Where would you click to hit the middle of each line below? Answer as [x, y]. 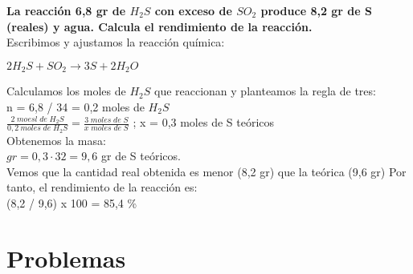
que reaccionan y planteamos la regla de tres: [265, 91]
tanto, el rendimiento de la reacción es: [102, 187]
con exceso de [193, 10]
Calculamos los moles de [66, 91]
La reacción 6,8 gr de [66, 10]
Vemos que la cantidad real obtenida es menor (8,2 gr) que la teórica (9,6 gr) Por [206, 171]
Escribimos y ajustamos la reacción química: [116, 42]
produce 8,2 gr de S [316, 10]
